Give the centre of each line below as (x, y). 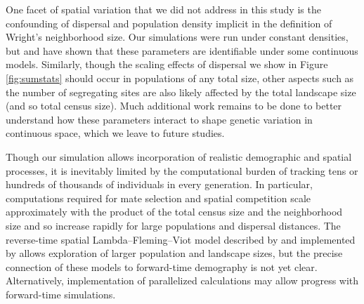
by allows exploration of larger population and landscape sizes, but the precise (174, 253)
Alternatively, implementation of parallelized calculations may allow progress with (182, 280)
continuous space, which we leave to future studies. (115, 133)
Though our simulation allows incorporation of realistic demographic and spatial (179, 156)
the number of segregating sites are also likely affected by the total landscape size (181, 92)
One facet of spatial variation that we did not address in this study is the (163, 9)
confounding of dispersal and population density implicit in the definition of (169, 23)
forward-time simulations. (61, 294)
